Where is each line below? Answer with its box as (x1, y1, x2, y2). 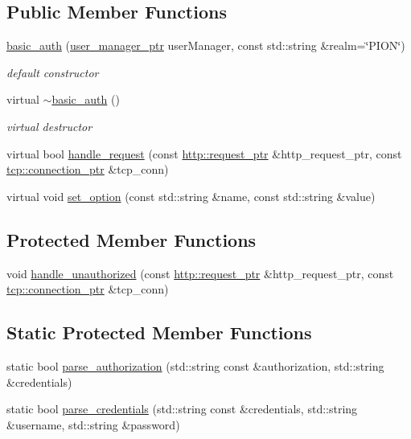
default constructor (6, 64, 99, 80)
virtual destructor (6, 117, 92, 134)
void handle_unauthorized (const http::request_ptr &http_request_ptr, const (6, 265, 394, 281)
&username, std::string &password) (6, 416, 180, 433)
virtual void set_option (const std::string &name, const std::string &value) (6, 187, 376, 204)
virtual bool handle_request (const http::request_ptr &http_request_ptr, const (6, 145, 402, 162)
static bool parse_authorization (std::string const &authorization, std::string (6, 357, 384, 374)
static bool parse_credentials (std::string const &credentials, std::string (6, 400, 358, 417)
